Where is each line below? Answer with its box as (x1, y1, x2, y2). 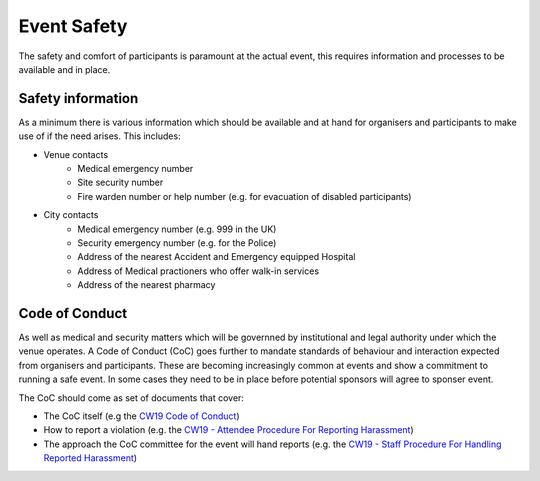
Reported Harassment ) (43, 452, 138, 464)
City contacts (43, 209, 99, 221)
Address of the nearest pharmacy (77, 279, 216, 291)
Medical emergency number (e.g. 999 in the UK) (77, 223, 277, 235)
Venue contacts (43, 148, 109, 160)
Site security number (77, 176, 164, 189)
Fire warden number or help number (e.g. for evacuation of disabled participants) (77, 190, 412, 202)
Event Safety (18, 15, 128, 37)
